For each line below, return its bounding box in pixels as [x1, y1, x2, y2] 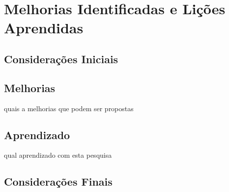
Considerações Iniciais [4, 51, 118, 66]
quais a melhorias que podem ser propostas [4, 103, 134, 113]
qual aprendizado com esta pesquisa [4, 150, 112, 160]
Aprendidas [4, 18, 84, 38]
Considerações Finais [4, 174, 113, 189]
